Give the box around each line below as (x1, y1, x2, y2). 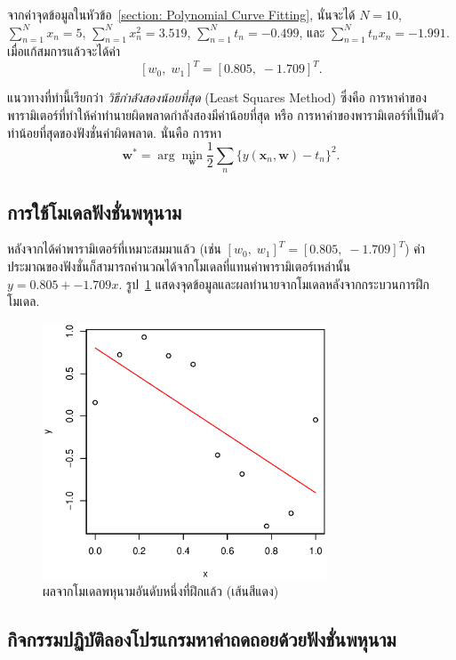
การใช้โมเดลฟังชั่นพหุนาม (7, 197, 182, 225)
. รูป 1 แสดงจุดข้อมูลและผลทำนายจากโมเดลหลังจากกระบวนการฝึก (118, 274, 429, 293)
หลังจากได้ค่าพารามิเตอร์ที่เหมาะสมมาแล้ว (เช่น (7, 239, 221, 258)
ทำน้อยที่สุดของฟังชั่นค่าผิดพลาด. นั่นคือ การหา (7, 123, 222, 141)
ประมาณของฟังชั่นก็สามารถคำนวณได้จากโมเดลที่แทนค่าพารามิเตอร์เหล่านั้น (7, 256, 351, 275)
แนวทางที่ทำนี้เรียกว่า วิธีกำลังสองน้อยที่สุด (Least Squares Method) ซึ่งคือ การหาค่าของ (7, 88, 428, 107)
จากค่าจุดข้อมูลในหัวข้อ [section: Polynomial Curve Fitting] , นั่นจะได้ (7, 5, 356, 23)
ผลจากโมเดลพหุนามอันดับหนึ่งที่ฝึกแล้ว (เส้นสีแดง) (43, 582, 279, 600)
